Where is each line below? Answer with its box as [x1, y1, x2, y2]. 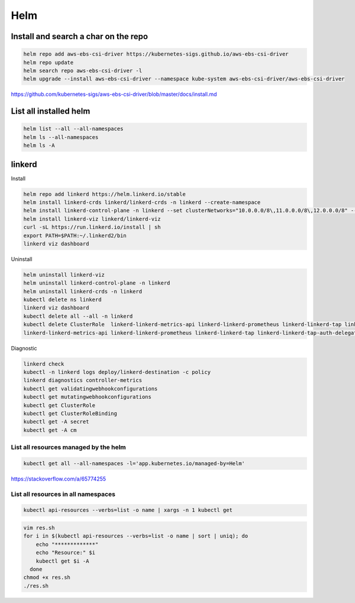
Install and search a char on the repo [11, 31, 148, 41]
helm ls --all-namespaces [23, 134, 99, 140]
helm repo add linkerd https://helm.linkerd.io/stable [23, 191, 186, 198]
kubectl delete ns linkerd [23, 296, 102, 303]
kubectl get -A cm [23, 427, 77, 433]
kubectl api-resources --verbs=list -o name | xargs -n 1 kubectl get [23, 507, 233, 514]
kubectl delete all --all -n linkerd [23, 312, 133, 320]
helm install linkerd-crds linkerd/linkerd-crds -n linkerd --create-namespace [23, 199, 261, 205]
